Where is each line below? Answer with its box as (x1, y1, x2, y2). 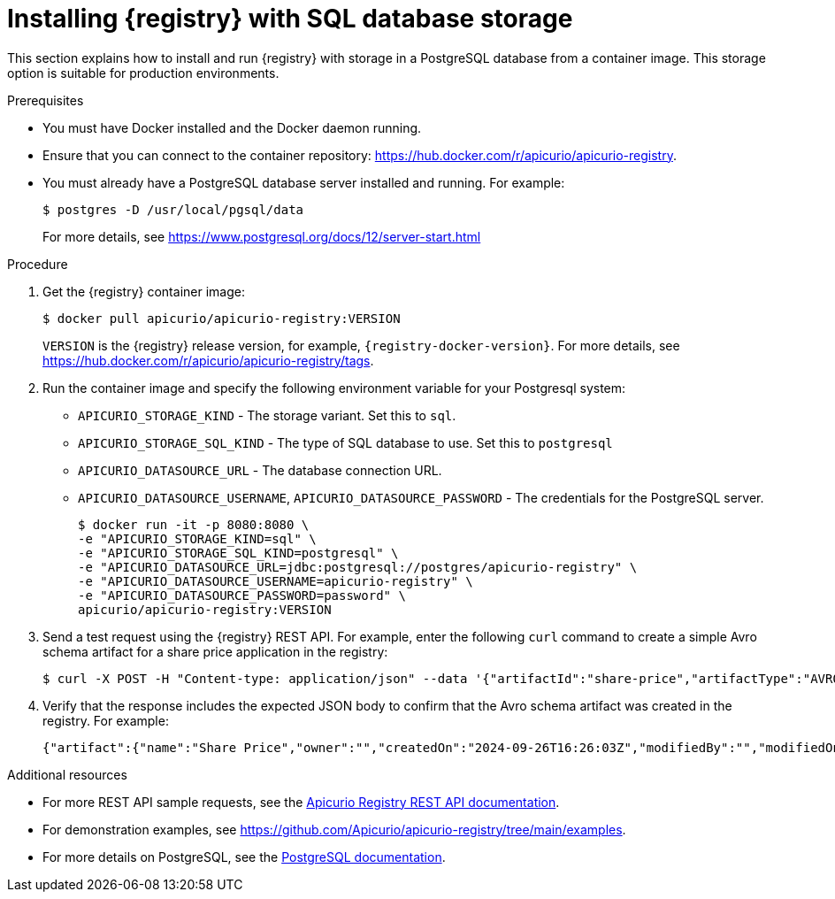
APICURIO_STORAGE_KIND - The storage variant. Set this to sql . (78, 407, 456, 423)
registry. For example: (42, 712, 169, 728)
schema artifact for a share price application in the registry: (42, 643, 388, 659)
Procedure (7, 256, 68, 272)
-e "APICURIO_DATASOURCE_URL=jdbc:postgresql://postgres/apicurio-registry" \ (78, 559, 638, 574)
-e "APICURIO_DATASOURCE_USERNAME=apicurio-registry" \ (78, 573, 473, 588)
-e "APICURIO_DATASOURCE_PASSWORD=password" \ (78, 588, 406, 603)
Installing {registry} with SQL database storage (7, 4, 573, 34)
